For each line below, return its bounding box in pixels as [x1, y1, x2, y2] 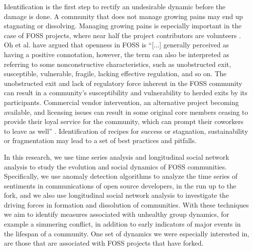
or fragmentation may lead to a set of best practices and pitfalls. [4, 135, 197, 146]
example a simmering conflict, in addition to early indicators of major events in [4, 219, 241, 229]
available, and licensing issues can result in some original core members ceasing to [4, 106, 248, 117]
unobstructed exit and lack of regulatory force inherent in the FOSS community [4, 78, 242, 88]
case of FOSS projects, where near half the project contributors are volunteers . [4, 30, 241, 40]
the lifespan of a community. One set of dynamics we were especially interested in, [4, 228, 250, 238]
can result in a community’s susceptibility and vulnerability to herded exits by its [4, 87, 248, 98]
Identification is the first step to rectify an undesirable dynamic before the [4, 1, 226, 11]
